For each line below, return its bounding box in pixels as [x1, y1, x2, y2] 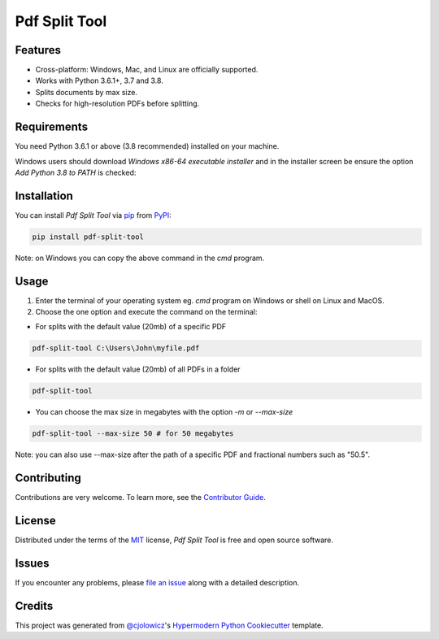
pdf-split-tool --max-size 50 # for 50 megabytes [32, 429, 234, 438]
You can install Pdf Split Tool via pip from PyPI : [15, 210, 172, 220]
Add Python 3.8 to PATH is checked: [15, 167, 137, 177]
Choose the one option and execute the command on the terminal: [35, 307, 258, 317]
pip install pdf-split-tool [32, 232, 144, 241]
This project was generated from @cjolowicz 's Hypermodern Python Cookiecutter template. [15, 620, 324, 630]
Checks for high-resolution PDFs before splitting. [35, 98, 200, 109]
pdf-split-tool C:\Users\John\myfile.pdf [32, 344, 200, 353]
